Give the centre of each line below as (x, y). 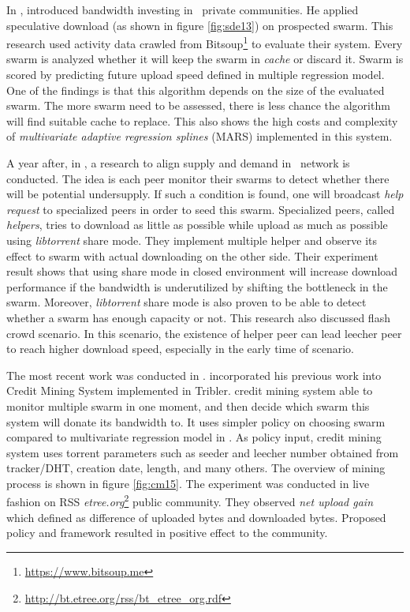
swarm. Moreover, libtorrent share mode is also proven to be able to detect (186, 302)
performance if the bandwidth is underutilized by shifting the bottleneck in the (197, 286)
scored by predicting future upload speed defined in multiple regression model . (196, 75)
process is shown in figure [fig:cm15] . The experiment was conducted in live (188, 483)
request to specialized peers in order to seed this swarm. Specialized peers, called (201, 209)
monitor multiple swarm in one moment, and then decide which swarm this (188, 405)
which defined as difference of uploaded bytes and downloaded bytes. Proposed (196, 517)
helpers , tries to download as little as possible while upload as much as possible (197, 225)
